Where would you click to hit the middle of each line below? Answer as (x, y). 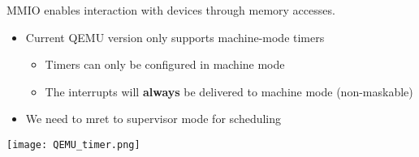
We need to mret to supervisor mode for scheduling (153, 119)
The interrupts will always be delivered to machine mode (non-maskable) (229, 91)
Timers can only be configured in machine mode (165, 64)
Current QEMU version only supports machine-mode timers (175, 37)
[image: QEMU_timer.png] (73, 144)
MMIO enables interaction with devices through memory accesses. (171, 10)
